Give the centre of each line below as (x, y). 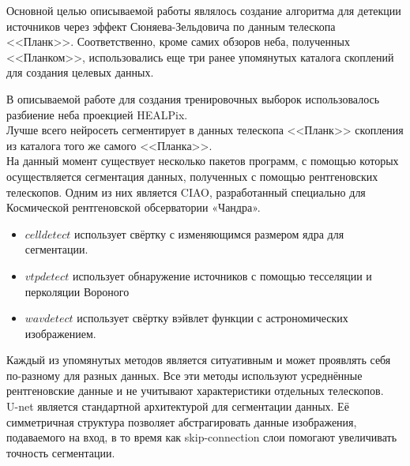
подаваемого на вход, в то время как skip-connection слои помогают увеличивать (202, 437)
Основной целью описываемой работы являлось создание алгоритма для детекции (204, 10)
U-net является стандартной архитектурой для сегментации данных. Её (178, 406)
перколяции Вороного (77, 291)
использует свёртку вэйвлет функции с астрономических (213, 318)
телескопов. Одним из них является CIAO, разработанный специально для (186, 192)
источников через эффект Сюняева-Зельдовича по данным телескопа (171, 26)
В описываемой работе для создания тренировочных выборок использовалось (193, 98)
